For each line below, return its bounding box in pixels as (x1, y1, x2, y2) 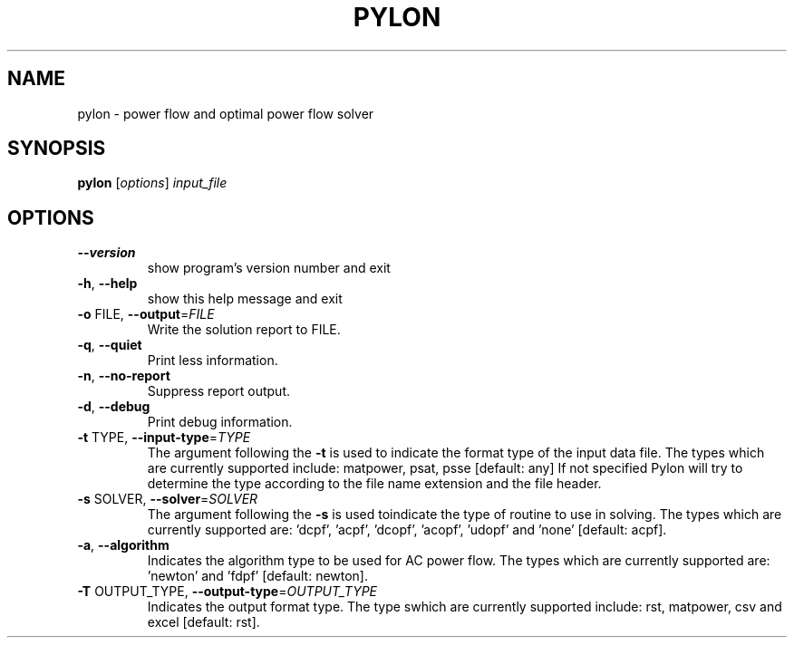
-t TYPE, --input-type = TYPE (77, 429, 251, 446)
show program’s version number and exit (147, 260, 391, 276)
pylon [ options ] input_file (77, 175, 228, 191)
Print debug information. (147, 414, 293, 430)
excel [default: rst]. (147, 614, 260, 631)
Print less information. (147, 352, 278, 369)
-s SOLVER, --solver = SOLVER (77, 491, 258, 507)
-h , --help (77, 275, 138, 292)
